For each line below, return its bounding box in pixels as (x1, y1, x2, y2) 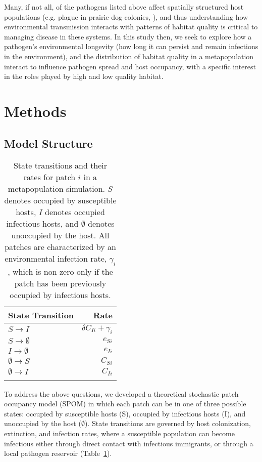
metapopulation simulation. (8, 183, 105, 195)
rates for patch (23, 171, 76, 183)
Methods (4, 100, 67, 121)
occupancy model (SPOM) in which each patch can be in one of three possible (4, 398, 246, 409)
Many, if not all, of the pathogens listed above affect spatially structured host (4, 2, 244, 12)
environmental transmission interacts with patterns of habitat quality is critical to (4, 21, 258, 32)
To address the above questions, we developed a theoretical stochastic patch (4, 388, 239, 399)
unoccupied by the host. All (11, 229, 110, 241)
